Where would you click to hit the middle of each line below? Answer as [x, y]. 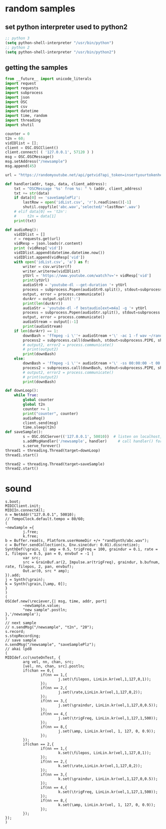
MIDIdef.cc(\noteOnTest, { [33, 658]
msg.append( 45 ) [21, 166]
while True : [26, 395]
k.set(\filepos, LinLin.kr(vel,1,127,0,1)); [105, 753]
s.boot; [13, 502]
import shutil [20, 125]
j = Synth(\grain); [25, 580]
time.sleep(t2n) [40, 427]
